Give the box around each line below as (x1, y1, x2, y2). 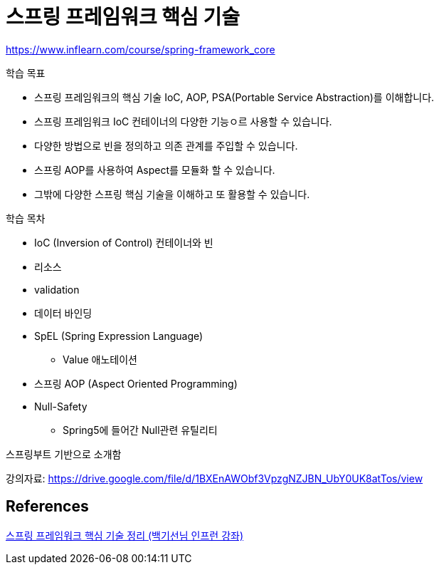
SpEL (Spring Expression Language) (34, 329, 203, 342)
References (6, 497, 89, 516)
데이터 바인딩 (34, 306, 92, 319)
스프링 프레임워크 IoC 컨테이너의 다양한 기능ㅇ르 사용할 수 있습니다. (34, 115, 332, 128)
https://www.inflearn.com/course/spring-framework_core (6, 43, 275, 56)
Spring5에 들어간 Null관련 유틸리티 (63, 423, 218, 436)
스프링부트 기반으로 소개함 (6, 447, 122, 460)
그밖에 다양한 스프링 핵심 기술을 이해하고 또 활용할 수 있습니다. (34, 187, 310, 200)
